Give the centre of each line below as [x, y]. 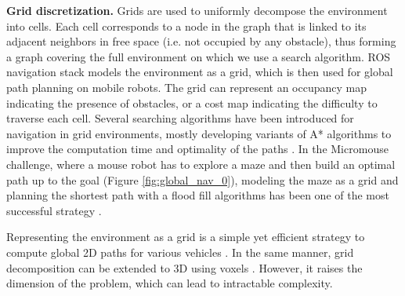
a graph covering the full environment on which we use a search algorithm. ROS [199, 56]
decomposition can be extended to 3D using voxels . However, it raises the [184, 267]
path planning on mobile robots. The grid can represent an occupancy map [187, 87]
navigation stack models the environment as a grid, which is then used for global [200, 72]
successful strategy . [54, 210]
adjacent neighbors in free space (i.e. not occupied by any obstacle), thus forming [201, 41]
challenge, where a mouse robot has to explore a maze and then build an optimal [201, 164]
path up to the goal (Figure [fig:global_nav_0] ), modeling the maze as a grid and [202, 179]
